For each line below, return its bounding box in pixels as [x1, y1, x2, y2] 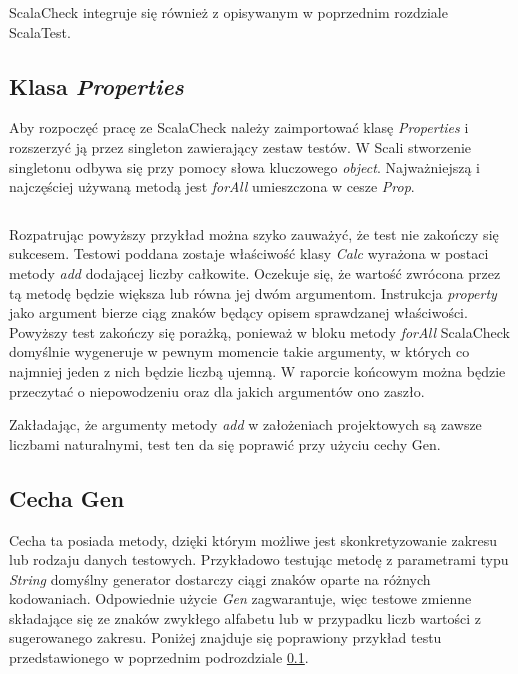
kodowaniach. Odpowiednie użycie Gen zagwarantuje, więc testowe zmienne [9, 588, 472, 609]
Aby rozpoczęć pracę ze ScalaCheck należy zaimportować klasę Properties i [9, 117, 469, 138]
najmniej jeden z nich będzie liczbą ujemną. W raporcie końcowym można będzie [9, 360, 506, 381]
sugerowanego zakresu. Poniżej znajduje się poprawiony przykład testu [9, 627, 442, 648]
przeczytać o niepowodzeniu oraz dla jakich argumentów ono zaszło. [9, 380, 425, 401]
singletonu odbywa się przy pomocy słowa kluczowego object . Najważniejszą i [9, 156, 481, 177]
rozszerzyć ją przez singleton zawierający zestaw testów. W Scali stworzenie [9, 136, 472, 157]
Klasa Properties [9, 70, 184, 101]
